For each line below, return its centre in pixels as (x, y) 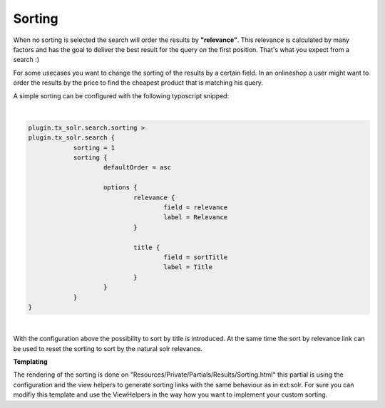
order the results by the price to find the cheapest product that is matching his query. (138, 83)
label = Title (188, 267)
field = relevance (196, 208)
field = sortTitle (196, 257)
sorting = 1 (94, 147)
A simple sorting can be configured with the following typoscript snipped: (121, 95)
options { (121, 188)
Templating (30, 362)
